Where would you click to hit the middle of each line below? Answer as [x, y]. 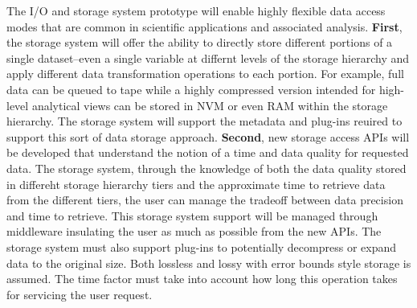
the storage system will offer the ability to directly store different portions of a [200, 42]
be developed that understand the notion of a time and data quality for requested [208, 152]
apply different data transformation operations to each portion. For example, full [205, 74]
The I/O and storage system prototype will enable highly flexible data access [196, 10]
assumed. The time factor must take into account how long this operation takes [202, 279]
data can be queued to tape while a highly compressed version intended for [191, 89]
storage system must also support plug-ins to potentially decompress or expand [202, 246]
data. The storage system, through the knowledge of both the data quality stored [206, 168]
